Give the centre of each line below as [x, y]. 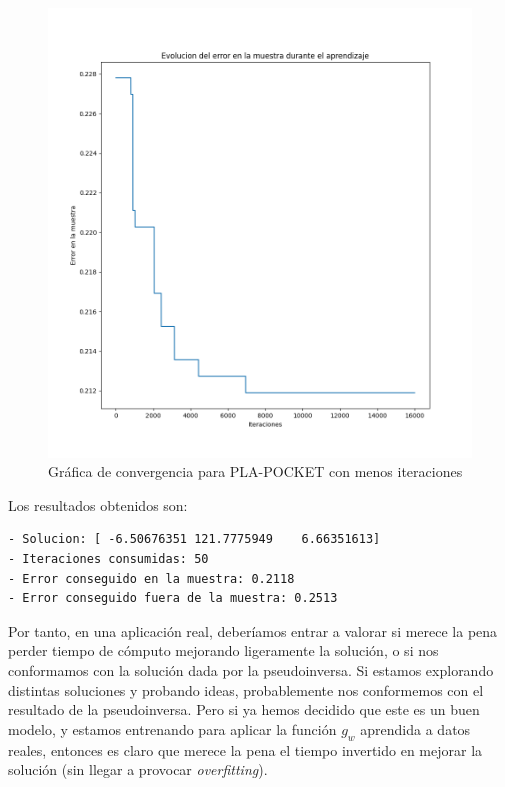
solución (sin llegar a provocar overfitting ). [138, 769]
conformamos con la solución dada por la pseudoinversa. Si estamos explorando [251, 670]
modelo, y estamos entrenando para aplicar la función [172, 728]
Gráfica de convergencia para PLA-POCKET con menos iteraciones [255, 471]
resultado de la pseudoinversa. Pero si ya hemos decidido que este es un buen [244, 709]
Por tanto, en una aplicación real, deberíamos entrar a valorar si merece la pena [253, 630]
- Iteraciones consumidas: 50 [108, 559]
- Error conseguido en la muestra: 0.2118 [151, 578]
